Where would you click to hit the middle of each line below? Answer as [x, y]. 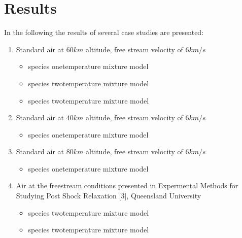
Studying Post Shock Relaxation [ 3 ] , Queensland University [109, 196]
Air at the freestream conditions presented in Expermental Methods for [127, 185]
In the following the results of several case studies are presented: [104, 32]
